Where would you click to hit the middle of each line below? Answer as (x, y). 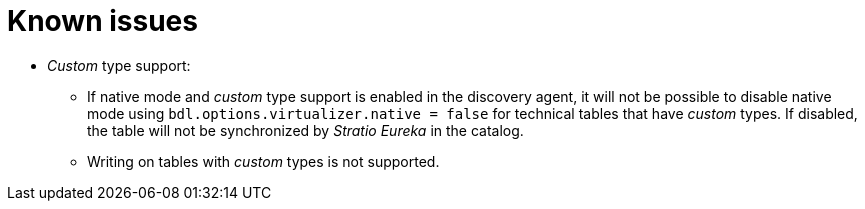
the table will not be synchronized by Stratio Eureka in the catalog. (305, 130)
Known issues (102, 21)
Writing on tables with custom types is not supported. (263, 161)
